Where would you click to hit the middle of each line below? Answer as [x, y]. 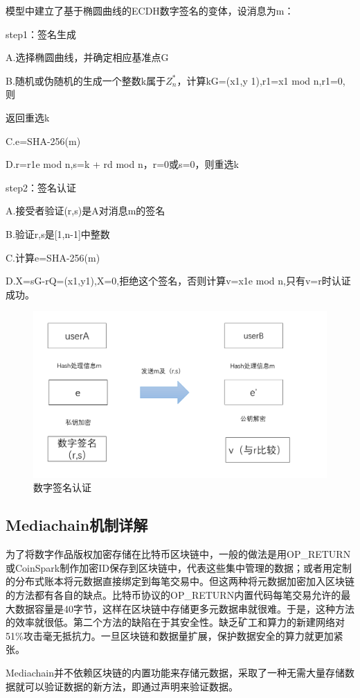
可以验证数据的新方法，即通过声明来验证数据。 [131, 686]
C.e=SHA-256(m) [43, 141]
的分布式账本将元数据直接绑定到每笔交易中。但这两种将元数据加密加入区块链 [180, 581]
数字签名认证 [62, 487]
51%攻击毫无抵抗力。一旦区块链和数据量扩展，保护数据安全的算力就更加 [170, 635]
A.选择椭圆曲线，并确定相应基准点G [87, 57]
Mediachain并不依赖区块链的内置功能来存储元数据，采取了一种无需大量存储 [175, 673]
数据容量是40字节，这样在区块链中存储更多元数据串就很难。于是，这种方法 [184, 608]
